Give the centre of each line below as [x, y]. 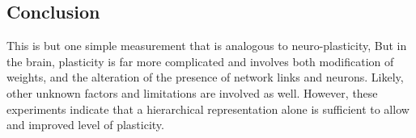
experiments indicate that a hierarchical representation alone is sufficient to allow [208, 109]
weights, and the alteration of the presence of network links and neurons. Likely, [205, 77]
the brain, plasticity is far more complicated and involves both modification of [200, 61]
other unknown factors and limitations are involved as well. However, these [192, 92]
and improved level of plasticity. [85, 125]
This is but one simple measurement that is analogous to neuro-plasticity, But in [207, 46]
